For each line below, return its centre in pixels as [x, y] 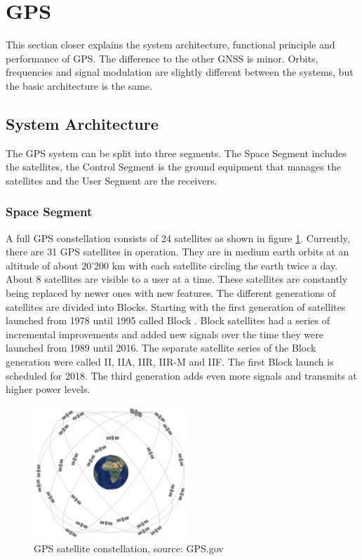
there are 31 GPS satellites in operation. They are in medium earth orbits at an [177, 252]
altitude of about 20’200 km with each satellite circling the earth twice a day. [172, 265]
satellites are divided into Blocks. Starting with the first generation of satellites [176, 306]
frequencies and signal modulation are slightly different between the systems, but [180, 72]
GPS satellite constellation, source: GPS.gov [129, 548]
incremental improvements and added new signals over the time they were [165, 334]
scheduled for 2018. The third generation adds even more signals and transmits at [181, 375]
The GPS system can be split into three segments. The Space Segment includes [176, 153]
